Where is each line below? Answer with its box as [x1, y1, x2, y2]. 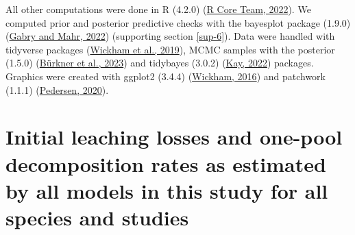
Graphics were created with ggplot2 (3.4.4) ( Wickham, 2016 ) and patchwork [5, 69, 326, 83]
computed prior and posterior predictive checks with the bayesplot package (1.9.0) [5, 15, 351, 29]
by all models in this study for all [5, 176, 328, 204]
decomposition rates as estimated [5, 149, 326, 177]
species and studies [5, 203, 189, 231]
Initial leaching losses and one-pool [5, 123, 343, 151]
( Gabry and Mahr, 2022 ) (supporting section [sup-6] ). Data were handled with [5, 29, 335, 43]
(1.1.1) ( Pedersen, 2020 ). [5, 82, 109, 97]
